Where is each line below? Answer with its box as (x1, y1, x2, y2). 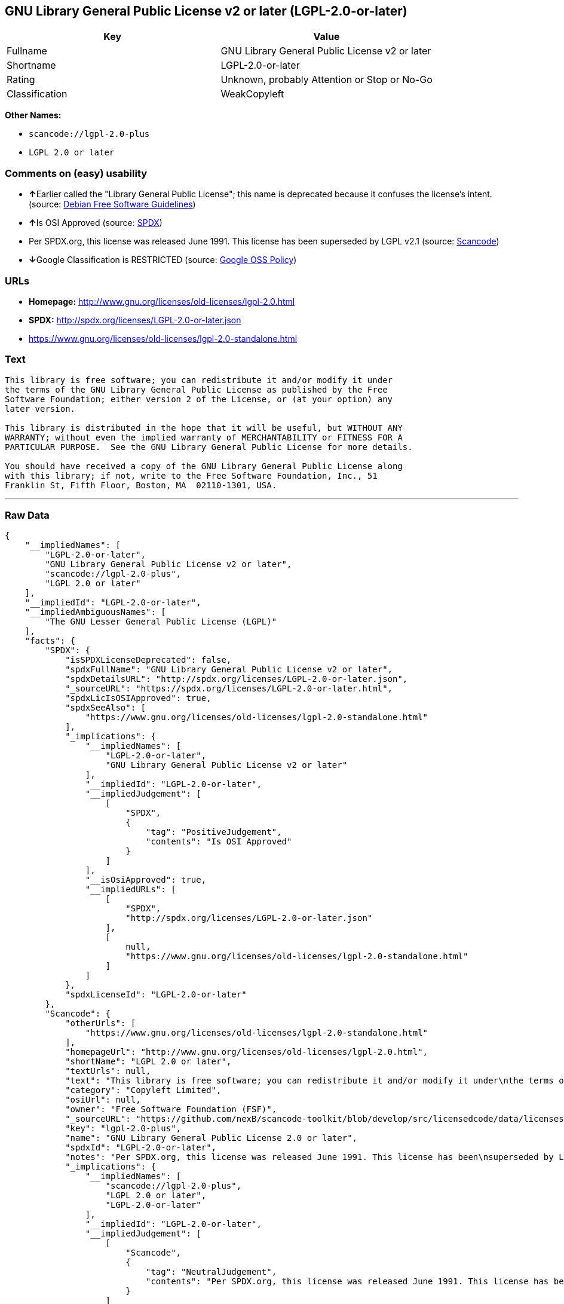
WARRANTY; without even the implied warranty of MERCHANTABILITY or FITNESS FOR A (5, 432, 403, 442)
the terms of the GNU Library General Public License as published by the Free (5, 384, 388, 394)
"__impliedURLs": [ (85, 884, 176, 895)
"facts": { (24, 636, 76, 646)
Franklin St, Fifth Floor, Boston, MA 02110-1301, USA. (5, 480, 277, 490)
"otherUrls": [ (65, 1018, 136, 1028)
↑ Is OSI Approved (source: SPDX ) (29, 218, 163, 228)
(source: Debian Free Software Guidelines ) (29, 199, 196, 210)
